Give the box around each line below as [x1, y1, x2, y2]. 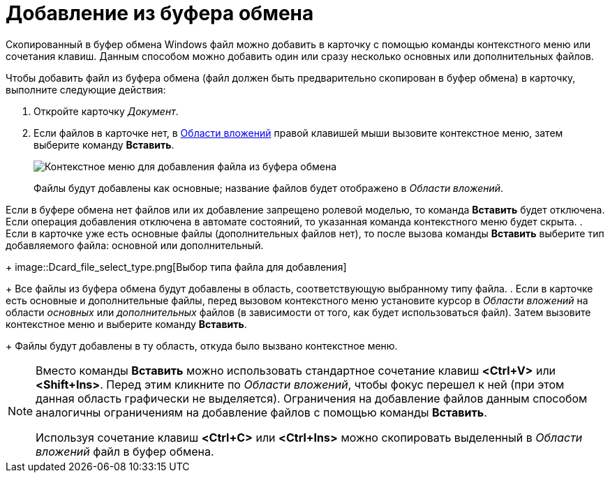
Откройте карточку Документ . [34, 105, 179, 117]
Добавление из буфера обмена [6, 1, 314, 25]
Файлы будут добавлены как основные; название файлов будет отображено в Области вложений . [34, 181, 504, 194]
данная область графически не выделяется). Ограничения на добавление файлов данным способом [36, 391, 588, 405]
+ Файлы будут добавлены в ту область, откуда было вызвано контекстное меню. [6, 339, 398, 352]
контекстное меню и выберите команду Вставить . [6, 318, 247, 330]
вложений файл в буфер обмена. [36, 444, 214, 458]
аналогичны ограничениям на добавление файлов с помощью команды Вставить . [36, 405, 487, 419]
